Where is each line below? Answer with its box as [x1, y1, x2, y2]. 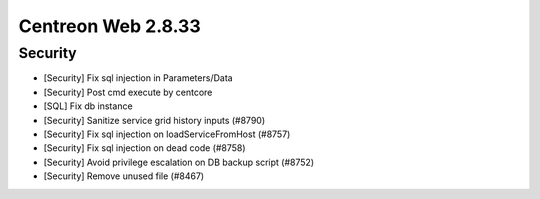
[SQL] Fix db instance [43, 100, 134, 112]
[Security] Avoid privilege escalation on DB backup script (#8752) [43, 156, 315, 168]
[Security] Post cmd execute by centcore [43, 86, 213, 98]
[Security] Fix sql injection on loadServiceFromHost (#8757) [43, 128, 291, 140]
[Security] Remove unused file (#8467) [43, 170, 205, 182]
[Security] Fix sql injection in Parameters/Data [43, 72, 234, 84]
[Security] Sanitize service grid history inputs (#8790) [43, 114, 265, 126]
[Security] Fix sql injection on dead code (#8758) [43, 142, 246, 154]
